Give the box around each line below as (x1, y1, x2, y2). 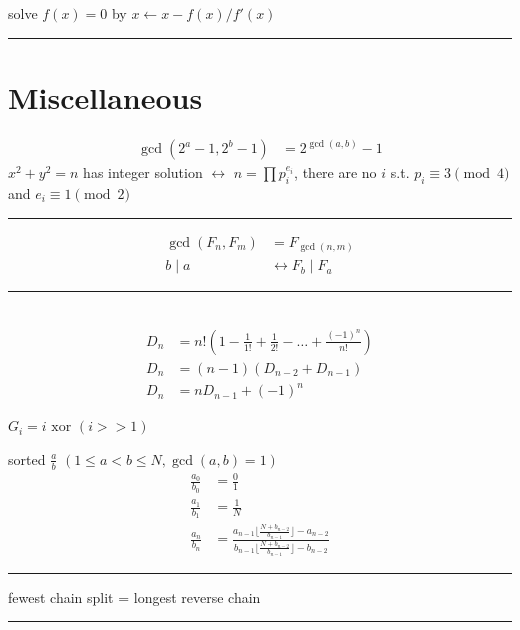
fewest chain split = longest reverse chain (8, 586, 261, 607)
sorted (8, 448, 46, 469)
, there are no (294, 162, 377, 183)
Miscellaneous (8, 76, 203, 117)
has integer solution (83, 162, 203, 183)
